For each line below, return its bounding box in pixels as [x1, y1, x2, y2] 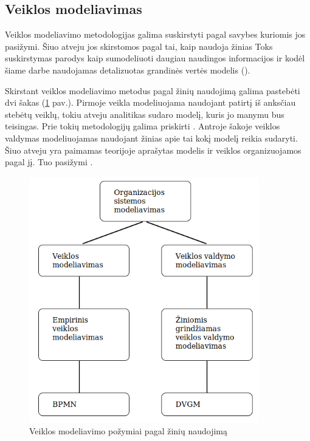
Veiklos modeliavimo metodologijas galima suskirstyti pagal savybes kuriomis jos [5, 28, 306, 41]
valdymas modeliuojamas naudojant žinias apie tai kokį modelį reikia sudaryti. [5, 131, 298, 144]
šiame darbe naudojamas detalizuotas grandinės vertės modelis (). [5, 63, 250, 76]
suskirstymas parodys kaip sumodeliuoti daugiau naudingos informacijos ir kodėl [5, 52, 305, 64]
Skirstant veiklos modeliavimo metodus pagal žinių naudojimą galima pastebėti [5, 84, 300, 97]
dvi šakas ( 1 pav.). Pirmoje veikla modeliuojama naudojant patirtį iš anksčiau [5, 96, 296, 109]
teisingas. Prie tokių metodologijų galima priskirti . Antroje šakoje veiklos [5, 120, 280, 132]
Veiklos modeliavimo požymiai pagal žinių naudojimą [29, 425, 228, 437]
